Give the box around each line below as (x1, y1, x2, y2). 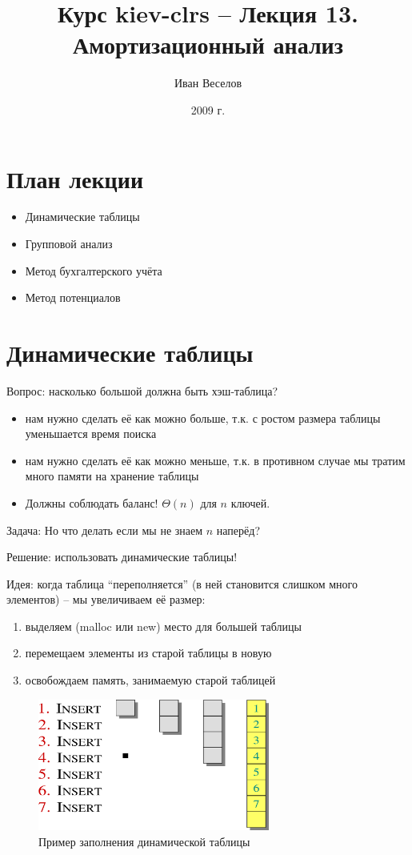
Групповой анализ (25, 235, 113, 252)
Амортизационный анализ (73, 28, 343, 61)
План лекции (6, 162, 144, 195)
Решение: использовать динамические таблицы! (6, 548, 238, 565)
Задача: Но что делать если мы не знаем (6, 521, 203, 538)
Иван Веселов (174, 74, 242, 91)
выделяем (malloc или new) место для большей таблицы (25, 617, 302, 634)
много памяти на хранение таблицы (25, 468, 199, 484)
